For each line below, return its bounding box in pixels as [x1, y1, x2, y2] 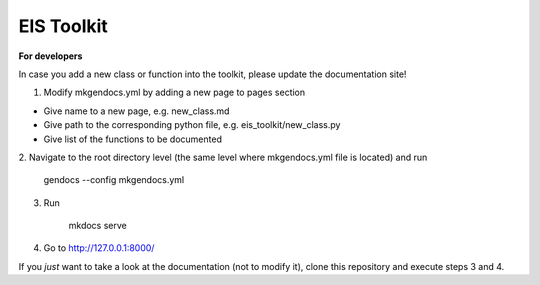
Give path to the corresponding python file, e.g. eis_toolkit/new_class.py [43, 119, 341, 131]
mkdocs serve [68, 220, 127, 232]
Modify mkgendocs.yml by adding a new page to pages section [43, 86, 306, 99]
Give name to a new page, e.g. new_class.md [43, 105, 230, 117]
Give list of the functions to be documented [43, 133, 222, 145]
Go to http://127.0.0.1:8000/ [43, 242, 155, 254]
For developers [18, 50, 83, 62]
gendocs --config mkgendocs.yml [43, 174, 185, 186]
